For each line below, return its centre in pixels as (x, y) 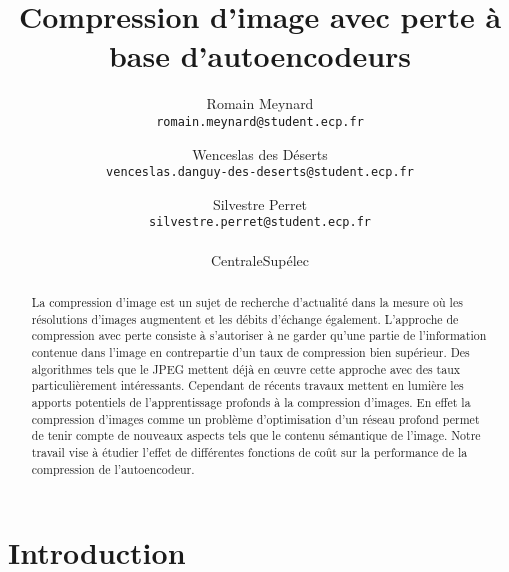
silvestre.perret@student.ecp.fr (260, 222)
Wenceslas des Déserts (260, 153)
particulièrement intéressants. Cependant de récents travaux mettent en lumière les (247, 385)
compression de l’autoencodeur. (113, 468)
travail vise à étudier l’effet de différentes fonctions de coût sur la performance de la (249, 451)
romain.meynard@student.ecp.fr (260, 121)
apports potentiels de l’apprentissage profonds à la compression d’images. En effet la (251, 401)
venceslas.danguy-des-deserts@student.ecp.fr (260, 172)
